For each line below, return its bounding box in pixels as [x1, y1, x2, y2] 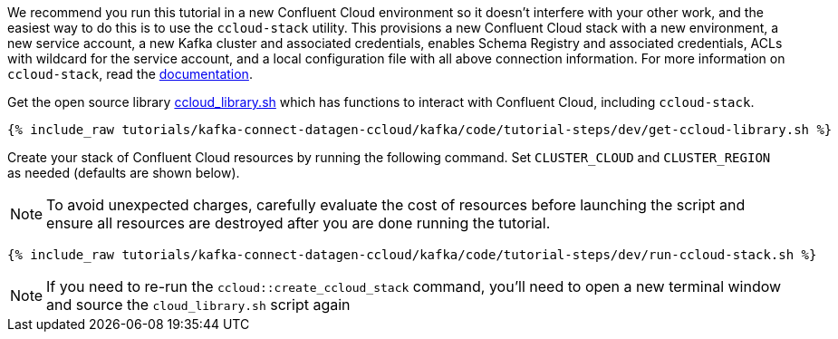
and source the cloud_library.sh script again [46, 295, 351, 314]
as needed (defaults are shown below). [7, 165, 240, 180]
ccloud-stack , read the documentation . [7, 66, 253, 82]
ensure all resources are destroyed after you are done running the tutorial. [46, 214, 551, 232]
